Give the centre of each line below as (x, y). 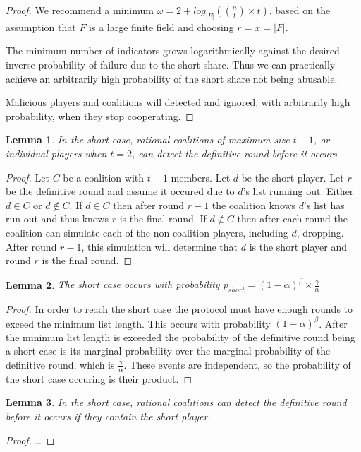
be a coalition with (104, 177)
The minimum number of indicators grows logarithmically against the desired (173, 50)
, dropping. (320, 232)
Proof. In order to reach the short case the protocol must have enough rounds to (179, 309)
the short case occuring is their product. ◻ (99, 378)
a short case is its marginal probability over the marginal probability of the (168, 351)
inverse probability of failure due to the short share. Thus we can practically (171, 65)
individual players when (56, 154)
